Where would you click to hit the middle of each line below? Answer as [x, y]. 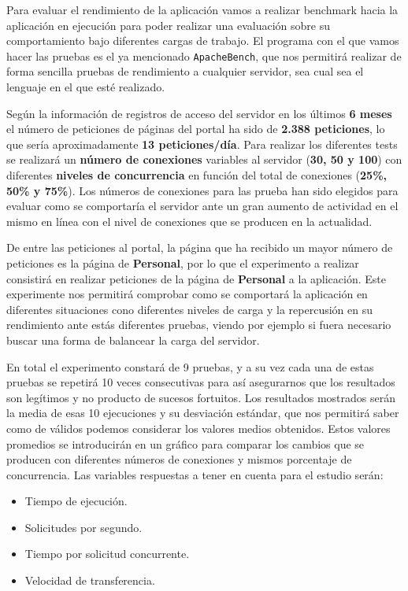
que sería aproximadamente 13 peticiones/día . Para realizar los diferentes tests [202, 144]
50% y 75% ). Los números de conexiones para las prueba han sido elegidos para [202, 190]
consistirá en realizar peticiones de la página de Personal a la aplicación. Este [196, 278]
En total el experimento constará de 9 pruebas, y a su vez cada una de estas [190, 366]
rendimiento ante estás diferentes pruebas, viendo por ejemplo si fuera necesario [199, 325]
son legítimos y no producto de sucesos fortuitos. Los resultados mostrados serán [201, 397]
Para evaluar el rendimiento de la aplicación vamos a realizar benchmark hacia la [202, 9]
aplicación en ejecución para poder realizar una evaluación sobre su [169, 25]
